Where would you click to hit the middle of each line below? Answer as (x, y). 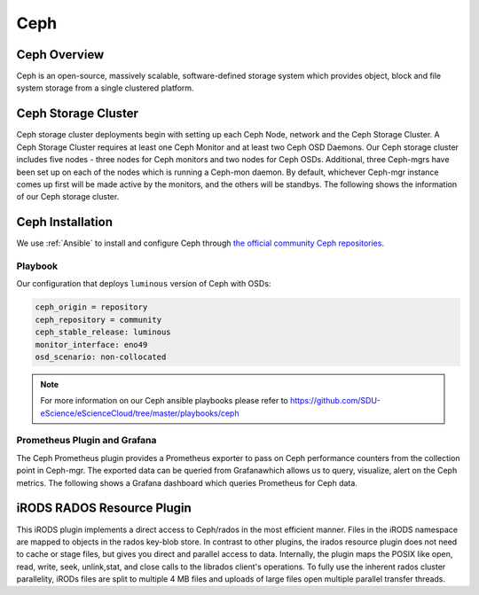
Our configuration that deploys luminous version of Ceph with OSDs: (144, 284)
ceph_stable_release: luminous (103, 332)
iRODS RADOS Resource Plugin (104, 509)
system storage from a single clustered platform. (105, 88)
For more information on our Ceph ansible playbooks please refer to (164, 401)
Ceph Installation (64, 222)
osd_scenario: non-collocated (101, 356)
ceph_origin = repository (91, 307)
